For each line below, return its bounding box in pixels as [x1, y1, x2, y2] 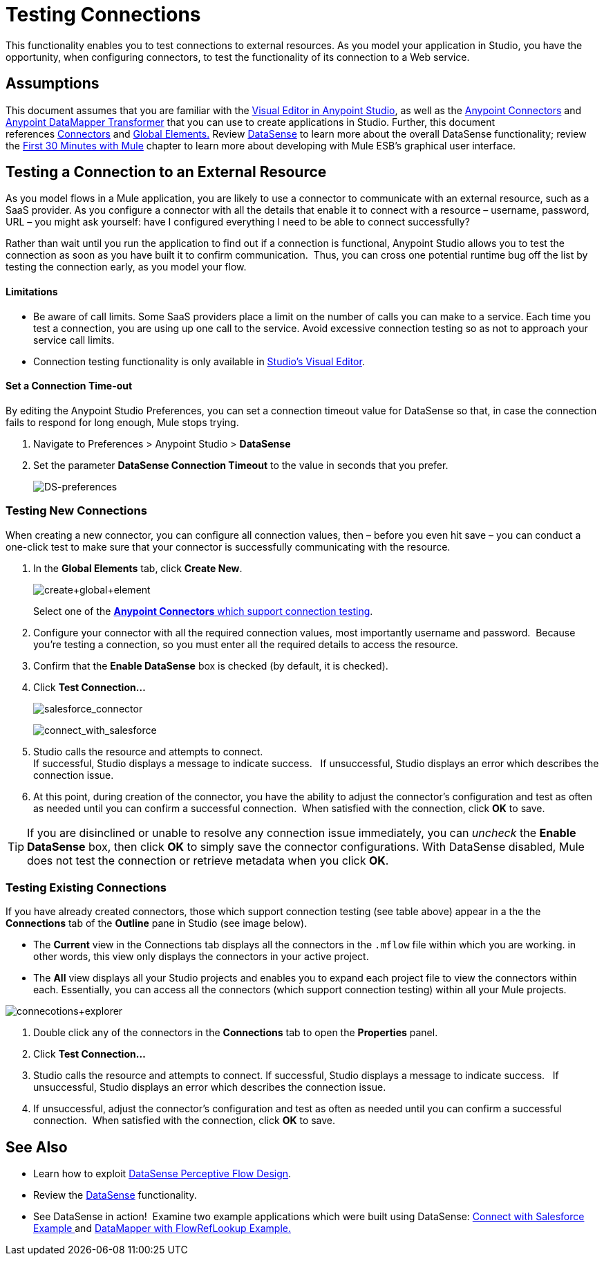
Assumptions [6, 75, 100, 93]
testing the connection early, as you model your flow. [6, 261, 247, 273]
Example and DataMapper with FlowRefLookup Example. [33, 1222, 291, 1235]
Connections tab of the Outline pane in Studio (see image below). [6, 917, 308, 930]
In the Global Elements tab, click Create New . [33, 562, 243, 574]
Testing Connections [6, 3, 201, 26]
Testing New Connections [6, 504, 147, 518]
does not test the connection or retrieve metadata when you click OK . [27, 853, 389, 867]
